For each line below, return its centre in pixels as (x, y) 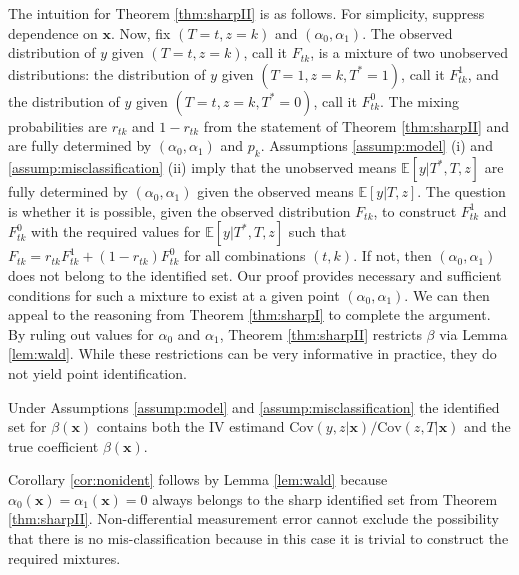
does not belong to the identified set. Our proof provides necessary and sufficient (255, 274)
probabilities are (57, 125)
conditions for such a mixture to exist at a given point (174, 294)
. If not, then (392, 255)
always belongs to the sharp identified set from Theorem (325, 498)
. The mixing (419, 100)
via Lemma (473, 333)
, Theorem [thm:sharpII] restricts (320, 333)
